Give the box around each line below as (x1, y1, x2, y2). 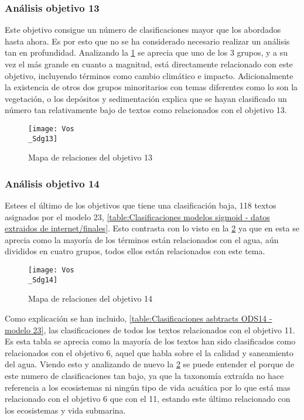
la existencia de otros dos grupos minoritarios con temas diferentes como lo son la (5, 81, 298, 93)
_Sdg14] (28, 275, 58, 284)
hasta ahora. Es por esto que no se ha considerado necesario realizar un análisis (5, 35, 290, 47)
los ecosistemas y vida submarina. (5, 404, 126, 416)
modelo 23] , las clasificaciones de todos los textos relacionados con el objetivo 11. (5, 323, 295, 336)
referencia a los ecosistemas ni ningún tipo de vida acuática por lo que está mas (5, 381, 291, 393)
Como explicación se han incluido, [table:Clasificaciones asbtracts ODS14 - (5, 312, 272, 324)
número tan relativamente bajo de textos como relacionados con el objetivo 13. (5, 104, 287, 116)
